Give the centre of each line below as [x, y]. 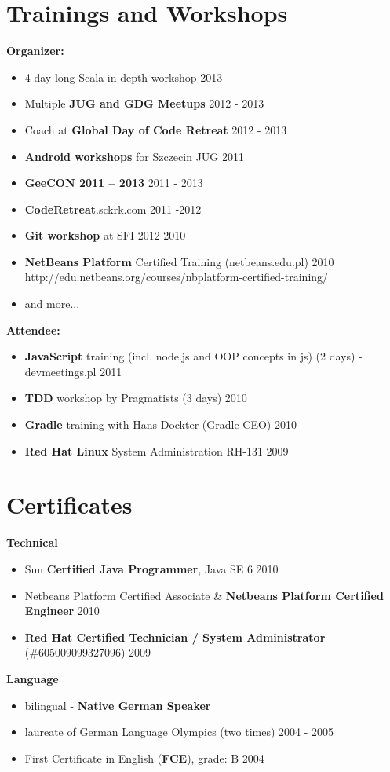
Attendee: [33, 329]
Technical [32, 542]
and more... [52, 304]
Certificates [69, 505]
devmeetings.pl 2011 [73, 371]
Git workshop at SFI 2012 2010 [105, 235]
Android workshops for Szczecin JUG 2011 [134, 156]
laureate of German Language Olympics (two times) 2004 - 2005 [179, 732]
